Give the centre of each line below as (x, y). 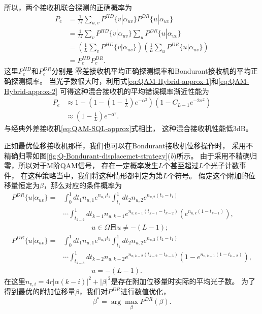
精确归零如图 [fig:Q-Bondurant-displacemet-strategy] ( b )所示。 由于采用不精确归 (131, 155)
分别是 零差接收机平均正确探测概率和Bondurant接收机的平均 (151, 71)
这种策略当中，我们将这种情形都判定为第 (95, 175)
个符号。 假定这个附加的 (208, 175)
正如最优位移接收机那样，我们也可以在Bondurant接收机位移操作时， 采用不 (129, 145)
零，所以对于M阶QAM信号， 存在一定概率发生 (81, 165)
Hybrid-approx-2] (31, 91)
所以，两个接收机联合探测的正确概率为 (68, 7)
